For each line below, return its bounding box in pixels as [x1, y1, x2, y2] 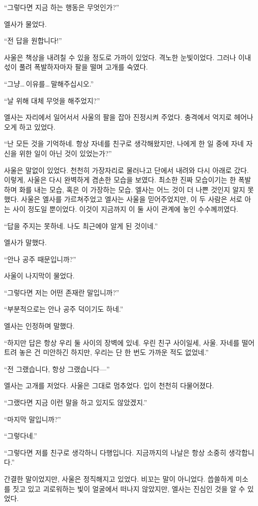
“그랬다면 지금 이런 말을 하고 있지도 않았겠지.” [4, 397, 147, 408]
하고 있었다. [19, 121, 56, 132]
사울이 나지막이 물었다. [4, 270, 75, 281]
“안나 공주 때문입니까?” [4, 253, 77, 264]
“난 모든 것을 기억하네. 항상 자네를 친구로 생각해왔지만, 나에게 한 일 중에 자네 [4, 138, 244, 149]
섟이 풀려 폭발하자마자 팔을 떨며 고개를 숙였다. [4, 62, 148, 72]
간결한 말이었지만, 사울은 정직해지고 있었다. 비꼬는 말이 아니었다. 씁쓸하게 [4, 474, 234, 484]
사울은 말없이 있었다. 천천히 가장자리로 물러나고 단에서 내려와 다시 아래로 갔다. [4, 165, 249, 175]
